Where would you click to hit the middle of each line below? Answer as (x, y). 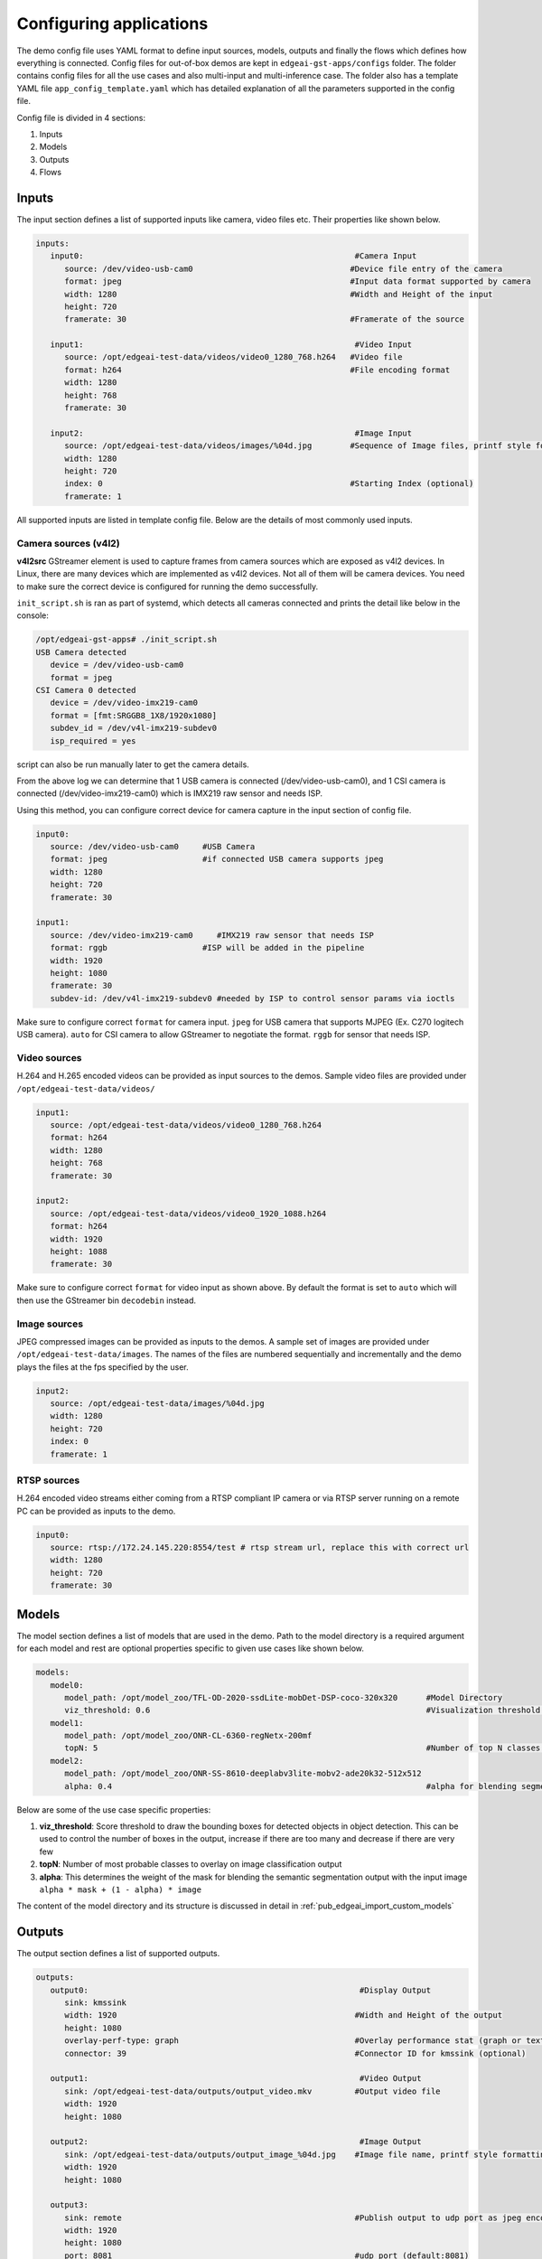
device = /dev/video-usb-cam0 (117, 665)
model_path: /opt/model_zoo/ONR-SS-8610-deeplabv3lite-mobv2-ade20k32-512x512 (243, 1774)
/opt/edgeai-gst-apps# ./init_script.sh (126, 640)
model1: (67, 1723)
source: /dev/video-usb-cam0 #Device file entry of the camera (284, 268)
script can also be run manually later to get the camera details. (133, 764)
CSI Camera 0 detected (86, 690)
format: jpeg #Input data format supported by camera (298, 281)
